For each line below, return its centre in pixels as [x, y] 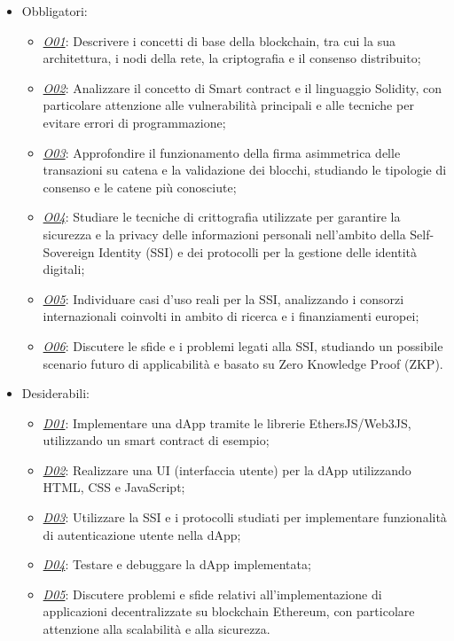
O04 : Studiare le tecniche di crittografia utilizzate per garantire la [222, 217]
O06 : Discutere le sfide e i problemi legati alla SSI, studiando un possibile [243, 345]
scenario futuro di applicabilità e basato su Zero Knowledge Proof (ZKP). [243, 363]
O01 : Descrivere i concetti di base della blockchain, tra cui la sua [219, 40]
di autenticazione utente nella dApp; [142, 534]
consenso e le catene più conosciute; [140, 187]
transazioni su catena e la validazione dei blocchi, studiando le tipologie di [245, 170]
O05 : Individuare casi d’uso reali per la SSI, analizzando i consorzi [223, 298]
